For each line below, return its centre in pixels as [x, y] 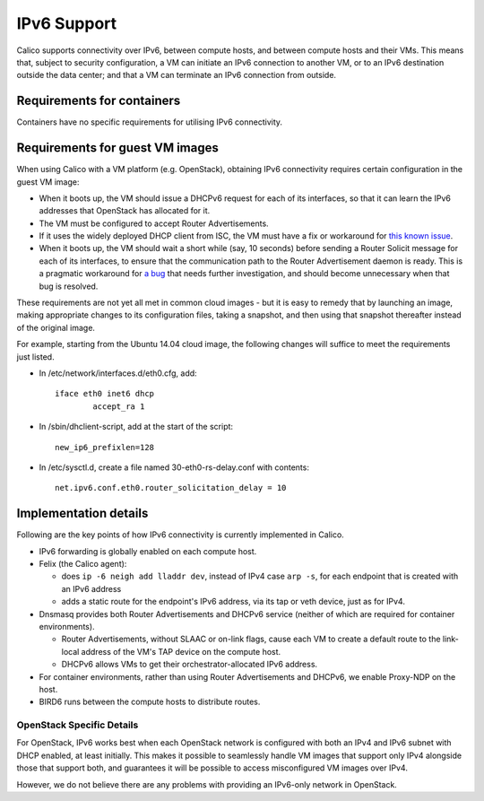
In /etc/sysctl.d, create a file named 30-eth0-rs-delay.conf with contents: [174, 467]
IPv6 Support [67, 23]
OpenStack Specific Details [78, 725]
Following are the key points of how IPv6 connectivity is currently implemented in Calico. [180, 535]
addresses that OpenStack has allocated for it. [125, 211]
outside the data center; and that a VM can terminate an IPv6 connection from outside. [176, 75]
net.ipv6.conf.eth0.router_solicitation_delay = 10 [171, 488]
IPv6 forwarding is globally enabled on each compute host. [148, 551]
